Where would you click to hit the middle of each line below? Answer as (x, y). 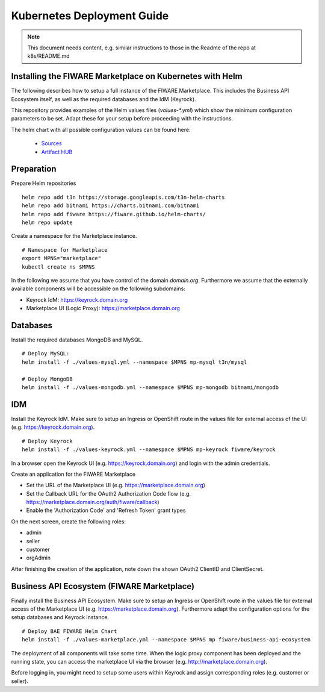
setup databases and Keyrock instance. (60, 617)
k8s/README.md (48, 56)
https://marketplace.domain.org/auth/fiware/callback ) (93, 502)
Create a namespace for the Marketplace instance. (74, 236)
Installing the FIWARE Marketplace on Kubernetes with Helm (127, 76)
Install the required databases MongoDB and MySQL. (77, 340)
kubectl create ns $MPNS (58, 267)
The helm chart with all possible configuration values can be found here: (101, 129)
